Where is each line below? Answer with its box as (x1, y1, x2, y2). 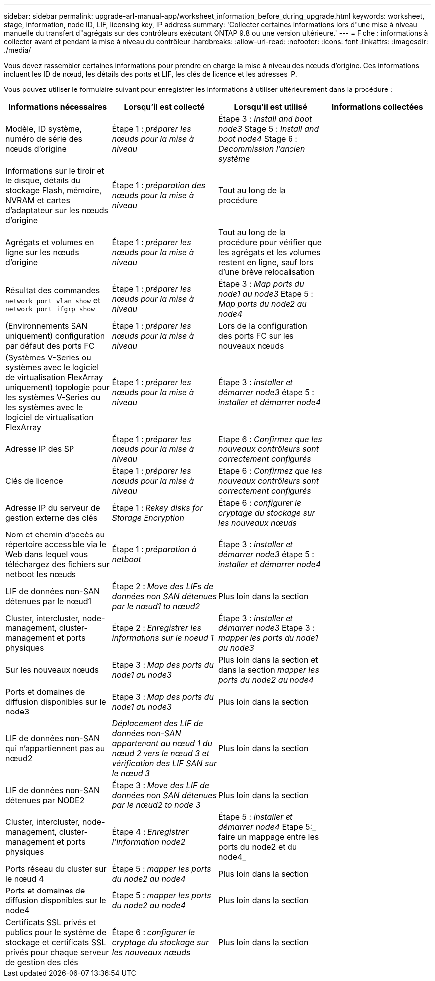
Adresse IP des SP (5, 444, 74, 454)
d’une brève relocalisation (218, 267, 315, 277)
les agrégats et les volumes (218, 247, 321, 257)
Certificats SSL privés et (5, 917, 96, 927)
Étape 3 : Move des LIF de (112, 780, 209, 790)
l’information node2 (112, 837, 186, 847)
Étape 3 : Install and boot (218, 114, 312, 124)
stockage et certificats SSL (5, 937, 106, 947)
